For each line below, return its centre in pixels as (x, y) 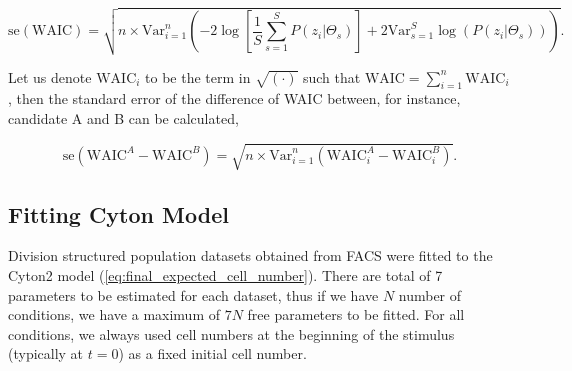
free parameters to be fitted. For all (356, 314)
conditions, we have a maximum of (114, 314)
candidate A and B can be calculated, (123, 118)
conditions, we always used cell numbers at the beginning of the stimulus (231, 333)
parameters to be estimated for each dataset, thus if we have (193, 294)
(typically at (46, 353)
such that (331, 76)
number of (430, 294)
